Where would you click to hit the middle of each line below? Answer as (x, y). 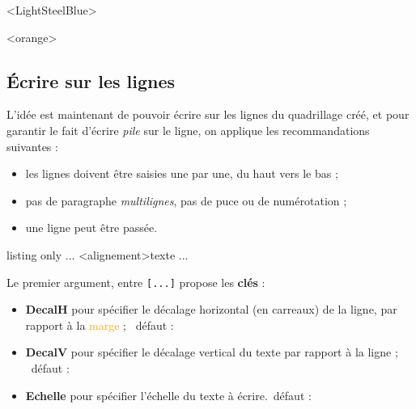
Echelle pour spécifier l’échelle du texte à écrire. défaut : (168, 395)
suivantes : (32, 146)
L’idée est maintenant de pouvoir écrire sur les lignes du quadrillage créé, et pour (208, 114)
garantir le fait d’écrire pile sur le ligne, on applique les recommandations (188, 130)
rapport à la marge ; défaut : (100, 325)
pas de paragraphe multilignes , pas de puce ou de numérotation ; (186, 200)
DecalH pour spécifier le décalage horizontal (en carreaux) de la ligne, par (211, 309)
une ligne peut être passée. (91, 228)
